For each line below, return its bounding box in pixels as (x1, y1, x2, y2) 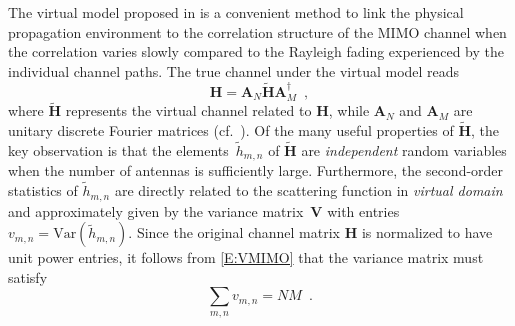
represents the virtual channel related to (65, 100, 312, 121)
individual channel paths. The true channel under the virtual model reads (8, 60, 460, 81)
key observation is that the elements (8, 139, 229, 160)
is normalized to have (361, 222, 493, 243)
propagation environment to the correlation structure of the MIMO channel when (8, 21, 507, 42)
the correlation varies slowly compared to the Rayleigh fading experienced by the (8, 41, 504, 62)
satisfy (8, 266, 48, 287)
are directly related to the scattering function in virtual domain (114, 180, 503, 201)
